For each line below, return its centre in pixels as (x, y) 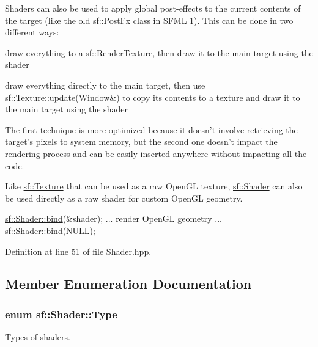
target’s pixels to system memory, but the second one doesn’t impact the (141, 141)
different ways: (32, 32)
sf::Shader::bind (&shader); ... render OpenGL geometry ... (114, 218)
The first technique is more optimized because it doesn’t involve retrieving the (151, 129)
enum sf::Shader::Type (61, 314)
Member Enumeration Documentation (128, 284)
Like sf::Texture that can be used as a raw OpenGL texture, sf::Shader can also (154, 186)
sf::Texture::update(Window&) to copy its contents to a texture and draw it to (153, 97)
